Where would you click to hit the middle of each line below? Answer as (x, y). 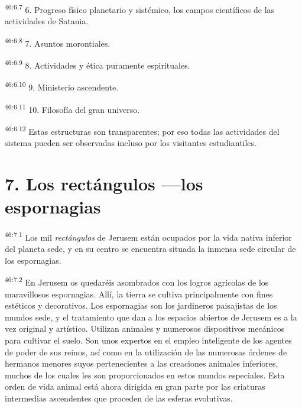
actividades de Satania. (47, 21)
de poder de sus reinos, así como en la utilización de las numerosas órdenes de (146, 352)
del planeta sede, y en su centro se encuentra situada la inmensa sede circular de (150, 249)
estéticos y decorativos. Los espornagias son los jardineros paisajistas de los (141, 305)
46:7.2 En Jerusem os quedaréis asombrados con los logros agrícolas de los (137, 281)
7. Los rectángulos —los (104, 183)
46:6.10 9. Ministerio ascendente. (62, 86)
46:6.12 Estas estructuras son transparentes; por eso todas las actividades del (142, 130)
